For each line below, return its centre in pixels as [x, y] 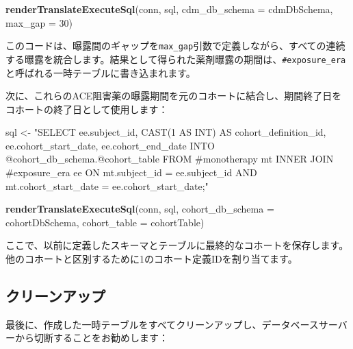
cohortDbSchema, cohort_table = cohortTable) [105, 222]
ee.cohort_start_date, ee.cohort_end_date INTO [110, 145]
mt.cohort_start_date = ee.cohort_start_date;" [107, 185]
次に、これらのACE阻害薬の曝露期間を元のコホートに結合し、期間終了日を [174, 96]
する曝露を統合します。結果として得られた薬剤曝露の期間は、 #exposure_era [176, 59]
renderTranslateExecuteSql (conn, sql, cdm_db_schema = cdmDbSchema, [169, 9]
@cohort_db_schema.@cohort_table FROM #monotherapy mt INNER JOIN [170, 159]
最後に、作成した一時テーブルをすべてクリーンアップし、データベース [162, 324]
